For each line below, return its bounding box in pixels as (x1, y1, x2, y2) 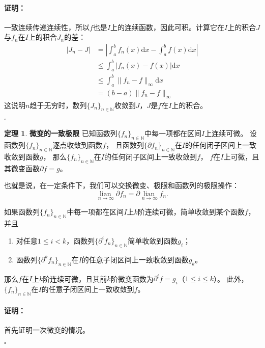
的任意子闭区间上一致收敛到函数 (81, 254, 189, 264)
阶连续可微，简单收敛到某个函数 (137, 206, 245, 217)
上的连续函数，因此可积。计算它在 (110, 21, 225, 32)
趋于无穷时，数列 (30, 99, 87, 110)
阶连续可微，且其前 (43, 273, 107, 284)
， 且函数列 (106, 140, 144, 150)
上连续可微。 (204, 128, 248, 139)
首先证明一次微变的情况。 (4, 325, 90, 335)
